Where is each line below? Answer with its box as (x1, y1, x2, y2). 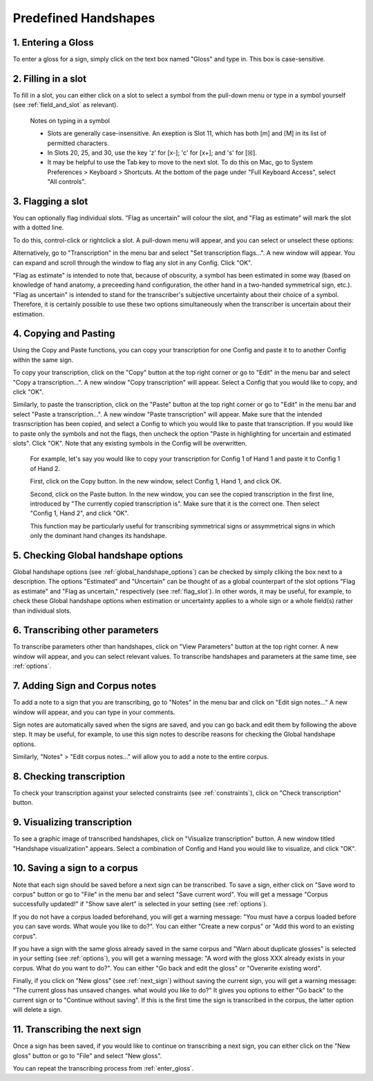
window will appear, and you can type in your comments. (12, 708, 175, 716)
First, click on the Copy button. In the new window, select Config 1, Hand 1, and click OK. (30, 477, 282, 486)
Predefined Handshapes (12, 10, 155, 26)
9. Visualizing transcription (12, 816, 133, 828)
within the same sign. (12, 356, 74, 364)
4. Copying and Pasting (12, 328, 115, 340)
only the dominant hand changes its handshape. (30, 532, 167, 540)
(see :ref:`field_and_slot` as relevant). (12, 101, 119, 109)
